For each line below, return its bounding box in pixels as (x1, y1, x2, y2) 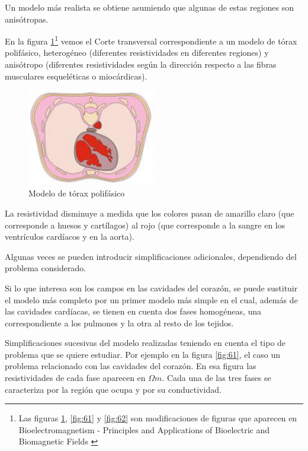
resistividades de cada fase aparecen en (5, 371, 146, 384)
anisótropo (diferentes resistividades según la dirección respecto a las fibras (5, 58, 277, 71)
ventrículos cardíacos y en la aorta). (5, 230, 134, 243)
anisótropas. (5, 12, 49, 25)
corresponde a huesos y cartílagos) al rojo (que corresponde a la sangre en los (5, 218, 285, 231)
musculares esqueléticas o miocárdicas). (5, 69, 147, 82)
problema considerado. (5, 262, 86, 274)
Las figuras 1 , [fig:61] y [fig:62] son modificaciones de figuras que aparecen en (18, 412, 297, 424)
